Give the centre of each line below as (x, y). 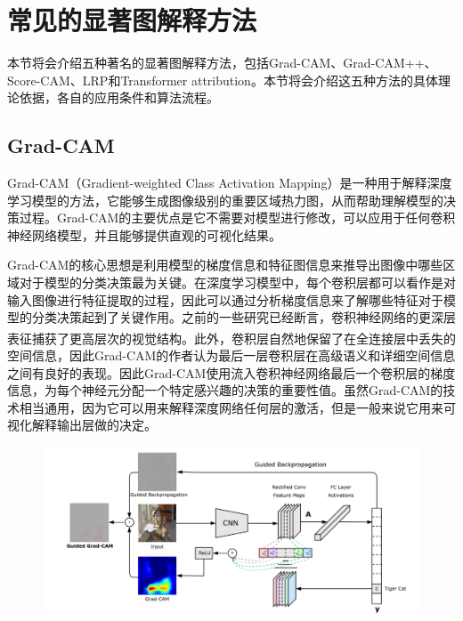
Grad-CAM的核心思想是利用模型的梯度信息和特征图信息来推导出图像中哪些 (225, 265)
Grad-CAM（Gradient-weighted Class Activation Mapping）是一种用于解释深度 (230, 183)
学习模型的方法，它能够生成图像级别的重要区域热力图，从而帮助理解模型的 (225, 200)
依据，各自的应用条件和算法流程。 (119, 97)
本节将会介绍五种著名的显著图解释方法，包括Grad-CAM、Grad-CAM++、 (222, 63)
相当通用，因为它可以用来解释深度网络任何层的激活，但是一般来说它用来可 (237, 407)
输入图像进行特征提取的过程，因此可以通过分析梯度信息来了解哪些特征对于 (225, 299)
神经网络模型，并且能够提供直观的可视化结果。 (144, 234)
